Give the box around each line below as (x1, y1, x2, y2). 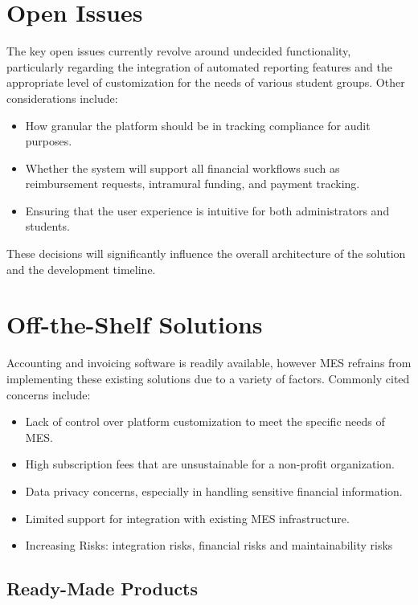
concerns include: (6, 386, 91, 403)
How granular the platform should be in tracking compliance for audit (25, 117, 371, 133)
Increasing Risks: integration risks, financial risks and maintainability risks (25, 537, 393, 554)
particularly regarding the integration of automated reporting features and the (6, 58, 392, 75)
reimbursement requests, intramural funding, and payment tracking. (25, 175, 360, 192)
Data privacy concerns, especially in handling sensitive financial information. (25, 482, 403, 499)
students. (25, 218, 70, 235)
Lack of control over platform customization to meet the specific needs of (25, 413, 385, 430)
